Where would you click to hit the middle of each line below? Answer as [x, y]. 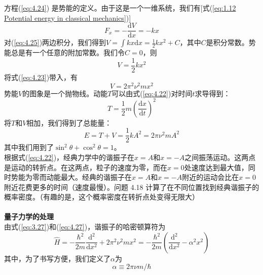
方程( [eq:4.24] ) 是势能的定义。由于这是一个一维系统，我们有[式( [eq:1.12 [120, 8]
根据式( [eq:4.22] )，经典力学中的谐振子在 [69, 157]
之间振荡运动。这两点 [220, 157]
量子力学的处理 [29, 217]
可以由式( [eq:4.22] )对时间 [152, 93]
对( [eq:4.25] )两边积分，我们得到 [55, 42]
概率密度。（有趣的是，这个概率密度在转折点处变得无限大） [102, 197]
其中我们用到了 [29, 147]
